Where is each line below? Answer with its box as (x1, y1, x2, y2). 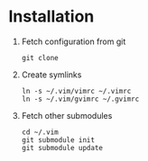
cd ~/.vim (21, 128, 60, 137)
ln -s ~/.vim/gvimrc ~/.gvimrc (21, 94, 140, 103)
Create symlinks (21, 69, 82, 80)
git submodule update (21, 143, 103, 152)
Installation (8, 6, 95, 27)
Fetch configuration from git (21, 36, 126, 47)
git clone (21, 53, 60, 62)
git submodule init (21, 135, 96, 145)
